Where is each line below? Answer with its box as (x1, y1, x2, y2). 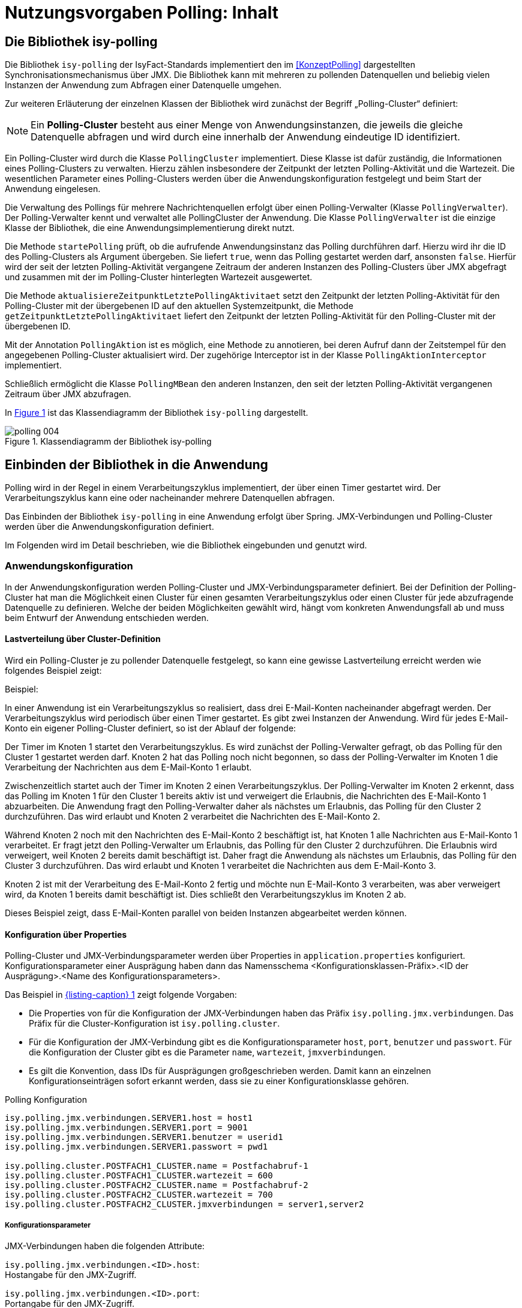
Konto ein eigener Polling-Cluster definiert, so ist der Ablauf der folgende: (5, 722, 296, 733)
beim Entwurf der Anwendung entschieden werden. (5, 612, 209, 623)
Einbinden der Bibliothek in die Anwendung (5, 457, 268, 472)
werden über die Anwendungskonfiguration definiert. (5, 521, 214, 532)
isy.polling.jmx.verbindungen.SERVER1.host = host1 (5, 1113, 253, 1123)
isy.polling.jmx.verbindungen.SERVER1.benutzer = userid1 (5, 1132, 283, 1142)
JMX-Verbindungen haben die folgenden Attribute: (5, 1240, 205, 1251)
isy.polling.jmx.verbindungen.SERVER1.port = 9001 (5, 1123, 248, 1133)
